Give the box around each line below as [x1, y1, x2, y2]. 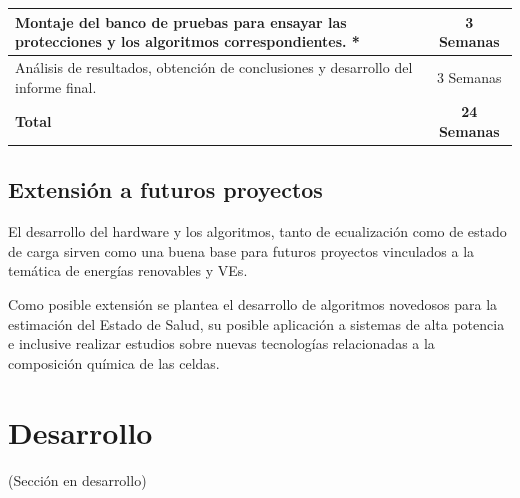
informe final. [15, 76, 97, 97]
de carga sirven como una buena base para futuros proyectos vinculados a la [8, 240, 475, 261]
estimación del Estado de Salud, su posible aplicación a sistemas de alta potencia [8, 313, 505, 334]
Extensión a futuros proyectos [8, 174, 323, 205]
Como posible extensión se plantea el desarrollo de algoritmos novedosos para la [8, 294, 498, 315]
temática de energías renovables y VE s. [8, 260, 248, 281]
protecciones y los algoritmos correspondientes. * [15, 31, 360, 52]
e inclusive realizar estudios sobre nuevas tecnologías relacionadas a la [8, 333, 435, 354]
